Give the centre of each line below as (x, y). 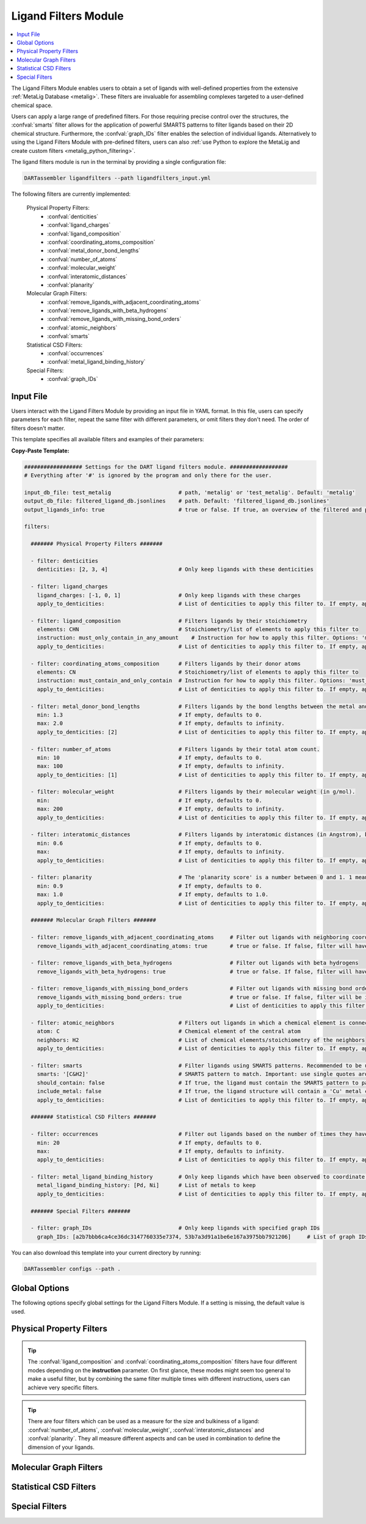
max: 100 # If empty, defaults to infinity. (161, 766)
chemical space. (32, 105)
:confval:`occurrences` (76, 353)
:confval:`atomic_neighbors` (82, 328)
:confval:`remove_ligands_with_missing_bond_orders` (114, 319)
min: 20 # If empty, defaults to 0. (149, 1143)
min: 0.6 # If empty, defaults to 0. (149, 843)
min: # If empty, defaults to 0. (149, 800)
